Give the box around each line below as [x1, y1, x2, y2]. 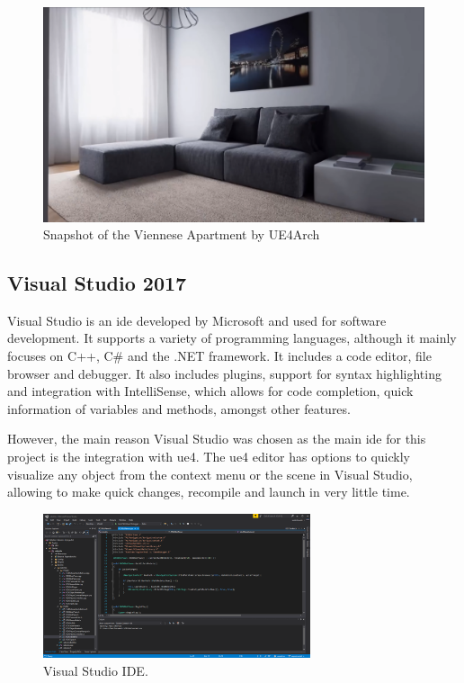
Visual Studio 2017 [7, 269, 187, 297]
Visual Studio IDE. [43, 661, 148, 679]
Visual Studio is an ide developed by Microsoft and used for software [7, 310, 387, 329]
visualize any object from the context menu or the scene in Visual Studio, [7, 464, 413, 483]
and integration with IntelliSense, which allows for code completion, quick [7, 382, 414, 400]
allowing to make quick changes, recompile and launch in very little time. [7, 482, 410, 501]
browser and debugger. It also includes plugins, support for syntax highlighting [7, 364, 442, 382]
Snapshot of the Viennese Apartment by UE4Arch [43, 225, 320, 244]
